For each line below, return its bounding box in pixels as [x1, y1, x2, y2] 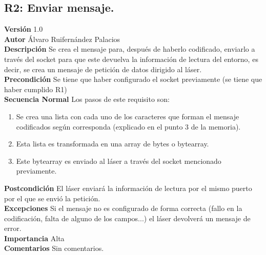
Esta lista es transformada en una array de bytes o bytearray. [16, 138, 209, 149]
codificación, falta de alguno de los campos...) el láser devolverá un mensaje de [4, 213, 251, 223]
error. [4, 223, 22, 233]
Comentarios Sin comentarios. [4, 243, 104, 253]
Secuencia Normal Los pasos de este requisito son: [4, 94, 170, 104]
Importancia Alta [4, 232, 65, 243]
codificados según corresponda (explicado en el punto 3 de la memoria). [16, 121, 241, 132]
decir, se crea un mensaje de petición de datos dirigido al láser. [4, 63, 202, 74]
